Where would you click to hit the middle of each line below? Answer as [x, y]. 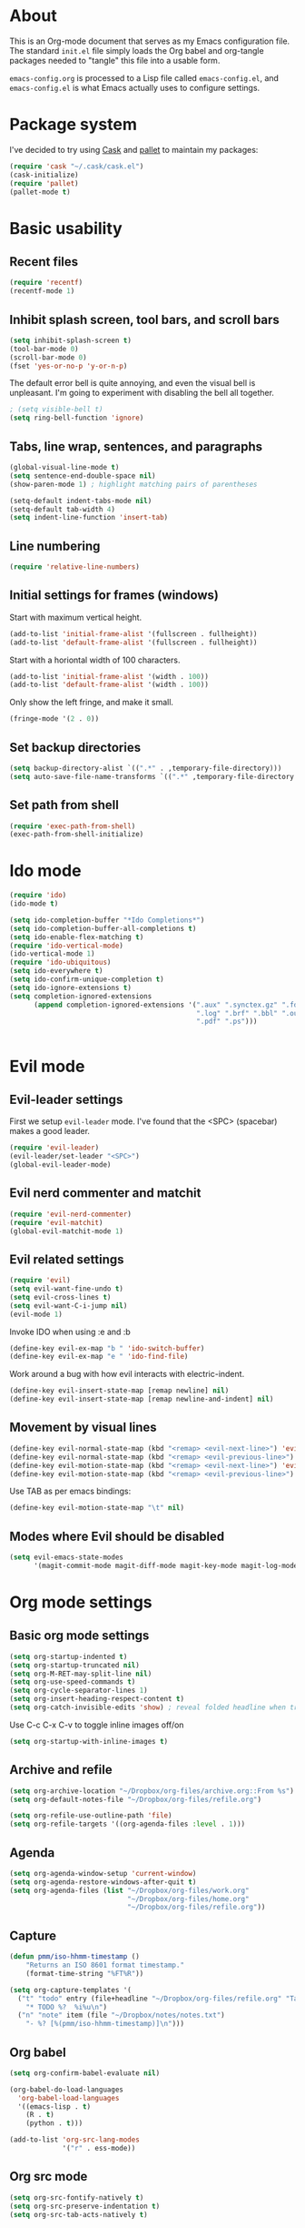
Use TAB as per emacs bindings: [70, 1491]
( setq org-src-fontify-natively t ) [77, 2198]
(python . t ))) [54, 2123]
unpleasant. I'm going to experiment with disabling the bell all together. [142, 393]
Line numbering [55, 546]
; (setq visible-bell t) [56, 410]
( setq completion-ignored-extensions [81, 996]
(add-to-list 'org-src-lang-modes [75, 2140]
